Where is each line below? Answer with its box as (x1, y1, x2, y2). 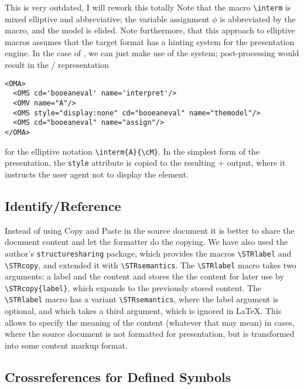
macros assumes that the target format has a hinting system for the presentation (5, 35, 295, 47)
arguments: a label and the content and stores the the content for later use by (5, 270, 284, 282)
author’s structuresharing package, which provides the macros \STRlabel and (5, 247, 292, 259)
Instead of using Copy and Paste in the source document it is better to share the (5, 224, 295, 236)
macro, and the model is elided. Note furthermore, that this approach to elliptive (5, 24, 295, 36)
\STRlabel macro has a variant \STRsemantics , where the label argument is (5, 293, 279, 305)
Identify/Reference (5, 196, 121, 214)
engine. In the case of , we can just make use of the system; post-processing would (5, 47, 299, 59)
